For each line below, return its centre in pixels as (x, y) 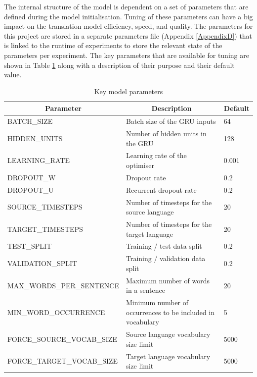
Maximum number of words (168, 280)
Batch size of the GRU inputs (171, 121)
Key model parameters (128, 91)
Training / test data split (164, 246)
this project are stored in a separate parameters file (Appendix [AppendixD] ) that (128, 35)
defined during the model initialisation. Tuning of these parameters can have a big (128, 16)
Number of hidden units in (166, 134)
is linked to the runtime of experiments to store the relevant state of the (113, 45)
